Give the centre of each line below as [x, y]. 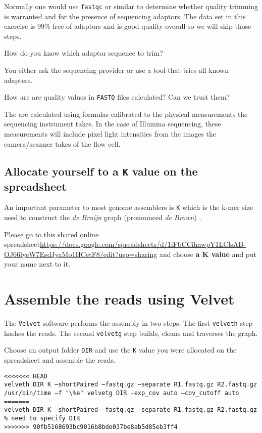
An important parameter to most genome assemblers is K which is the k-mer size [129, 207]
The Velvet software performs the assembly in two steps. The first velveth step [128, 323]
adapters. [18, 80]
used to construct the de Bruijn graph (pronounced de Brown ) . [103, 217]
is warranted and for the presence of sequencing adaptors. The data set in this [125, 16]
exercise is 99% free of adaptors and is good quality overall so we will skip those [128, 26]
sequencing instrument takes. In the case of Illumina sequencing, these [113, 124]
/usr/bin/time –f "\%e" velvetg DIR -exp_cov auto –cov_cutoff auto [122, 393]
